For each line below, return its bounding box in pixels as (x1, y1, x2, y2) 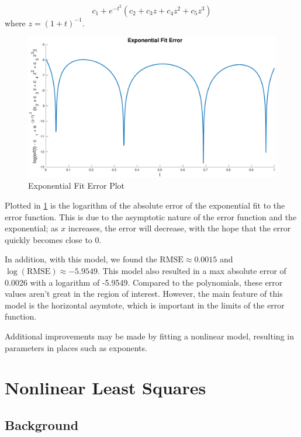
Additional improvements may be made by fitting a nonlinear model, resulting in (5, 330, 294, 342)
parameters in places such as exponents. (5, 341, 147, 353)
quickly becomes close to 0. (5, 233, 102, 245)
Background (5, 415, 79, 433)
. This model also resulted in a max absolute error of (97, 264, 286, 276)
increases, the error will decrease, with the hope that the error (68, 222, 291, 234)
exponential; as (5, 222, 58, 234)
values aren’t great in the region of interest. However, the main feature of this (5, 287, 283, 300)
